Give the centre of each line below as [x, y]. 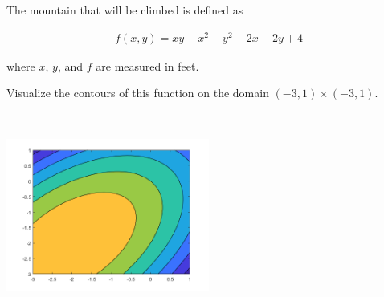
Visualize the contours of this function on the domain [138, 93]
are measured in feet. [147, 65]
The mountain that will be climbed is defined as [125, 10]
